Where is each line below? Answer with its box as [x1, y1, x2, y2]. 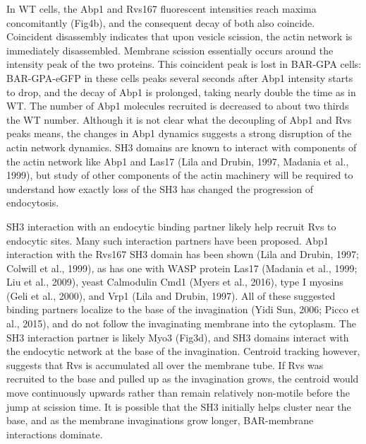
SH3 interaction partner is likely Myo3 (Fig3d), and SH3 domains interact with [6, 329, 349, 344]
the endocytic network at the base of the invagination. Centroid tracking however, [6, 344, 360, 358]
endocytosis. [6, 195, 59, 210]
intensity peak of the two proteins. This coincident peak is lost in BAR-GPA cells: [6, 57, 362, 71]
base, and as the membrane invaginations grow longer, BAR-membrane [6, 413, 314, 428]
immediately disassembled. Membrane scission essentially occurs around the [6, 42, 334, 57]
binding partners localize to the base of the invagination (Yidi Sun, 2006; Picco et [6, 302, 360, 317]
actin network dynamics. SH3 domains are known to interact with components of [6, 139, 357, 154]
